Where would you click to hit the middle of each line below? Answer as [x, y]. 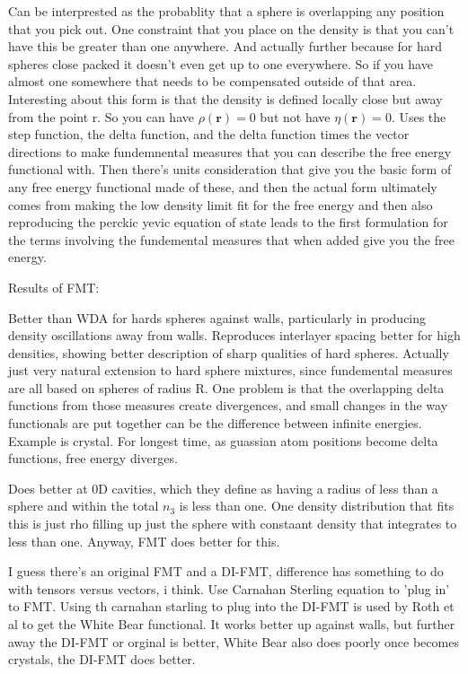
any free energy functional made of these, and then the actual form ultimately [223, 186]
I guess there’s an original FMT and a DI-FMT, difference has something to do [226, 571]
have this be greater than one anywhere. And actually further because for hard [225, 46]
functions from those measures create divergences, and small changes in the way [228, 405]
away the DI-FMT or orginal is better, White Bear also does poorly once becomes [234, 641]
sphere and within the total [84, 506]
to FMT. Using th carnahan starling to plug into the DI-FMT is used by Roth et [231, 606]
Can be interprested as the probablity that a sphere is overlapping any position [226, 11]
